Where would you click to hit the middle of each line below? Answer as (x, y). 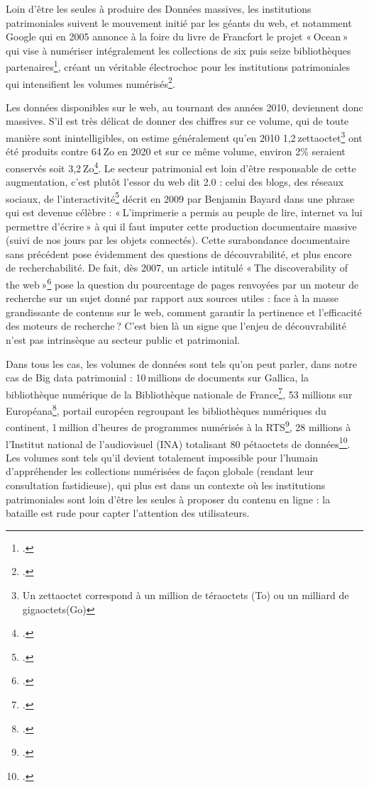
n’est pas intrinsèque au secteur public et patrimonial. (123, 340)
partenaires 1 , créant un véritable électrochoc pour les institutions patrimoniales (178, 66)
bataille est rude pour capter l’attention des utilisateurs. (128, 513)
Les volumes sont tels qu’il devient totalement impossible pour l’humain (162, 457)
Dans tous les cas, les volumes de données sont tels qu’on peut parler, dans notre (181, 363)
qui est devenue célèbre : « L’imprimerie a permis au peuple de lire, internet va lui (184, 212)
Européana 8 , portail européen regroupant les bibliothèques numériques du (166, 409)
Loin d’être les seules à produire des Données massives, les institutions (159, 9)
